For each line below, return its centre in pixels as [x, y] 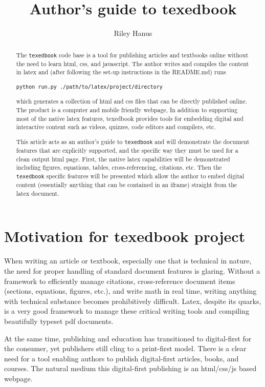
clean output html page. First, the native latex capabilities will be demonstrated [123, 159]
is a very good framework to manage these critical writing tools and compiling [127, 311]
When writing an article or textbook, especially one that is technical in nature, [128, 261]
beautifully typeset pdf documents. [59, 321]
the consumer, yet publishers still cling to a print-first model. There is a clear [125, 348]
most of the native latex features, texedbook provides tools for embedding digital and [130, 118]
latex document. [38, 193]
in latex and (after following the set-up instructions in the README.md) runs [121, 72]
